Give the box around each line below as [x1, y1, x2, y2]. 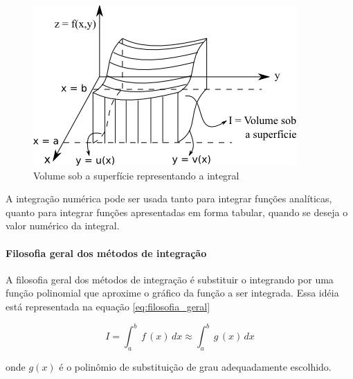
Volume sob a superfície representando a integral [33, 168, 239, 182]
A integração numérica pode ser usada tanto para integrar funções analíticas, [6, 191, 332, 206]
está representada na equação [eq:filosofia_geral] [6, 299, 210, 313]
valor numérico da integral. [6, 218, 120, 233]
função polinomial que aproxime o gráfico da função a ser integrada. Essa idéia [6, 285, 339, 300]
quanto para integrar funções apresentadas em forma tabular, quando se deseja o [6, 204, 348, 219]
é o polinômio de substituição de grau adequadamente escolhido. [59, 359, 332, 373]
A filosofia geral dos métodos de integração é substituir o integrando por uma [6, 272, 334, 286]
